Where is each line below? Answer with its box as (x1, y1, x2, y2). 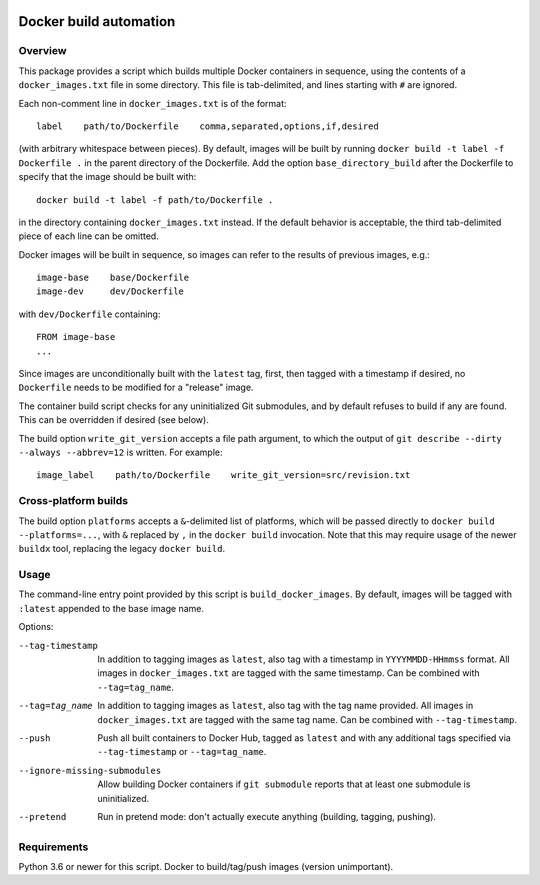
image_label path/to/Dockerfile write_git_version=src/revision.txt (36, 470, 411, 481)
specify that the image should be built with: (18, 171, 197, 183)
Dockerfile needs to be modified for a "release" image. (18, 381, 254, 394)
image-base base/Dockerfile (36, 272, 190, 284)
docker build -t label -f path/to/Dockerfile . (36, 194, 274, 205)
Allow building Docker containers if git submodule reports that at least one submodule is (97, 778, 471, 790)
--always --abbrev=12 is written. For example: (18, 446, 224, 458)
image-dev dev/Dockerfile (36, 286, 185, 297)
